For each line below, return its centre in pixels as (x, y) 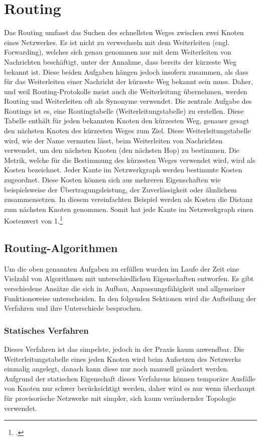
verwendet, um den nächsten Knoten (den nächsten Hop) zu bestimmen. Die (122, 150)
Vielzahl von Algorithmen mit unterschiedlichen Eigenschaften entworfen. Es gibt (129, 278)
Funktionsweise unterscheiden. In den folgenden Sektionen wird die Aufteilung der (130, 298)
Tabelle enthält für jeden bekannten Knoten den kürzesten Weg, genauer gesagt (127, 121)
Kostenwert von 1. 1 (33, 220)
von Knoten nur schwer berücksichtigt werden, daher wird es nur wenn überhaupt (130, 388)
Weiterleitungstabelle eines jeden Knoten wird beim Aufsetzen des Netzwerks (123, 359)
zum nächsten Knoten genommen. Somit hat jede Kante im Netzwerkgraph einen (129, 209)
